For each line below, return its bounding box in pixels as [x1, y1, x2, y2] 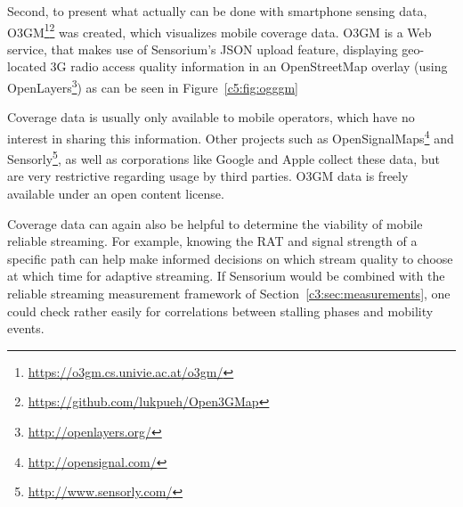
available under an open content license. [7, 184, 224, 202]
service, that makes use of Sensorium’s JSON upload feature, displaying [7, 39, 398, 58]
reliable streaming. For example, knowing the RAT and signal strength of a [7, 232, 418, 250]
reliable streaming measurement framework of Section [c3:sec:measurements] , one [7, 283, 451, 302]
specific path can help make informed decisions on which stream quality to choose [7, 249, 453, 267]
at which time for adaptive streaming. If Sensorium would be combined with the [7, 266, 445, 285]
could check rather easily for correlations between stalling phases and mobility [7, 301, 434, 320]
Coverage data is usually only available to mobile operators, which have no [7, 108, 415, 127]
